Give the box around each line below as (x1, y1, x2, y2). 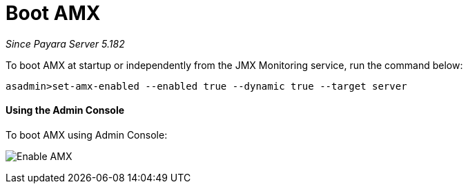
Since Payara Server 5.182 (6, 37, 125, 50)
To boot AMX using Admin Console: (6, 128, 168, 141)
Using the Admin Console (6, 104, 125, 117)
